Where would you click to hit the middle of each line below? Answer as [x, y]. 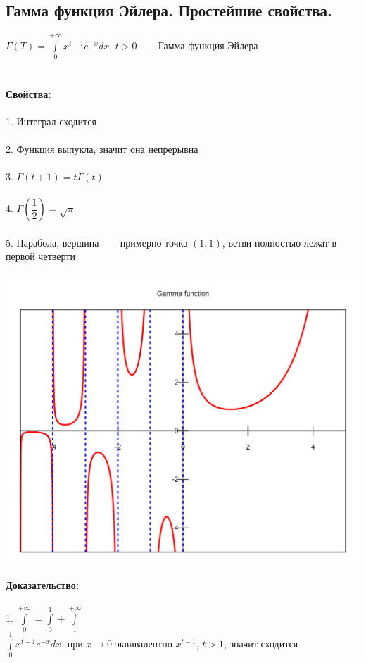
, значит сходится [261, 644]
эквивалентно [144, 644]
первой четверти [40, 256]
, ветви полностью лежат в [279, 242]
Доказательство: [43, 584]
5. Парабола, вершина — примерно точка [97, 242]
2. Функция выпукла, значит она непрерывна [102, 148]
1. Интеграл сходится [51, 121]
